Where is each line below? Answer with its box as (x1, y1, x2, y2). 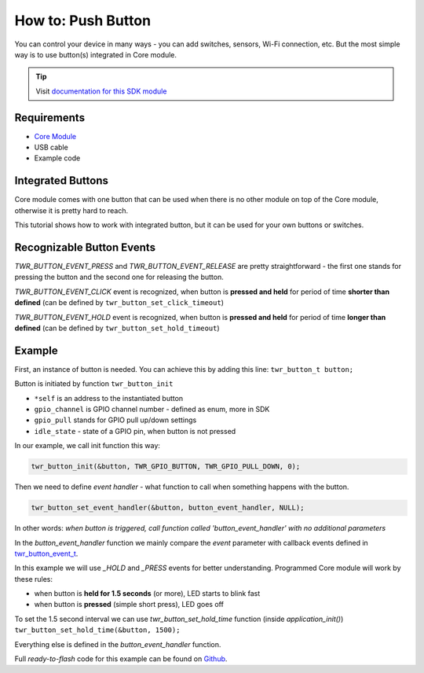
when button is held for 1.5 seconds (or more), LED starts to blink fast (34, 589, 261, 598)
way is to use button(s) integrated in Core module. (14, 50, 177, 59)
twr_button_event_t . (14, 549, 79, 558)
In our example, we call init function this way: (14, 441, 161, 451)
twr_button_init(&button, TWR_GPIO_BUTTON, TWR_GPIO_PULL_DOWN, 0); (31, 462, 301, 471)
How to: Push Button (14, 12, 152, 29)
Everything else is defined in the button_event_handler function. (14, 639, 221, 649)
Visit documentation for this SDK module (35, 86, 167, 96)
